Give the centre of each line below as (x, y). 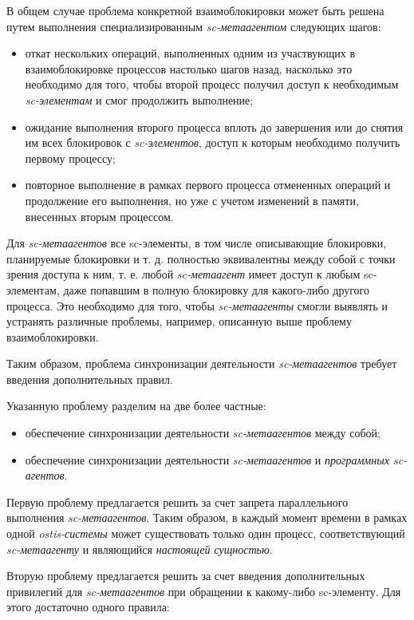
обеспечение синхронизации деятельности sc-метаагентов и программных (207, 459)
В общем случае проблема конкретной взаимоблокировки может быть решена (195, 10)
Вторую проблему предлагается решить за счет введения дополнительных (186, 576)
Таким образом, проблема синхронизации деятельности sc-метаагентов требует (202, 363)
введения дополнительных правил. (90, 379)
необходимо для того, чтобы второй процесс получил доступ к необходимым (212, 84)
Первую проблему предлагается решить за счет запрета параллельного (177, 502)
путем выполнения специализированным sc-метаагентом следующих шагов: (194, 26)
